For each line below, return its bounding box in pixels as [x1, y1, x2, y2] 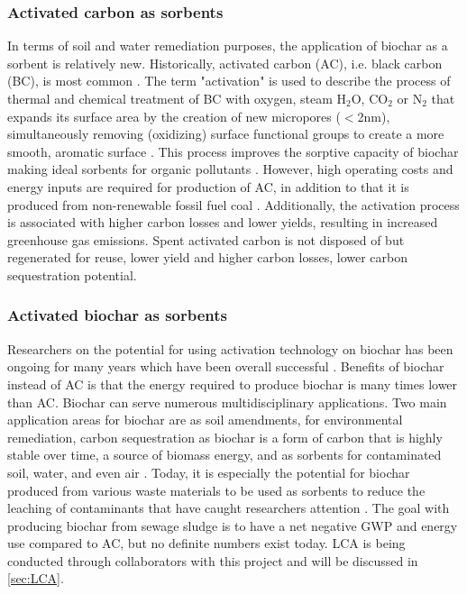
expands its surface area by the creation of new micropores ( [7, 106, 341, 125]
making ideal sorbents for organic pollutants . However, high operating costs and [7, 160, 453, 178]
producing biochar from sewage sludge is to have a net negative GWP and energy [7, 516, 458, 535]
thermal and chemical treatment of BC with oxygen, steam [7, 89, 333, 107]
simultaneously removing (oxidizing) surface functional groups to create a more [7, 124, 444, 143]
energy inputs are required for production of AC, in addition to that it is [7, 177, 409, 196]
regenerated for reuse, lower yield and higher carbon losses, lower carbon [7, 248, 407, 267]
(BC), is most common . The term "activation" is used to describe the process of [7, 71, 451, 90]
